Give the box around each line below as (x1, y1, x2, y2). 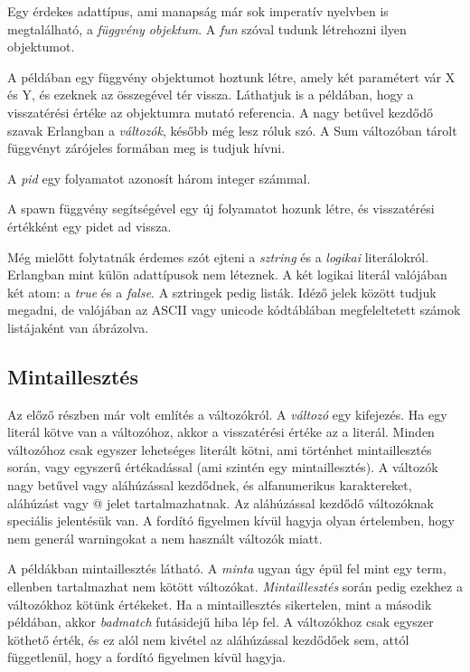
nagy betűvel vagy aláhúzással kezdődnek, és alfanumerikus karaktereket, (7, 476, 412, 495)
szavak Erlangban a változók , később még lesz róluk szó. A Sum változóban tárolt (7, 120, 457, 139)
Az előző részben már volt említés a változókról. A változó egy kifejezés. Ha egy (7, 404, 447, 423)
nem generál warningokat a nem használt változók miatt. (7, 528, 323, 547)
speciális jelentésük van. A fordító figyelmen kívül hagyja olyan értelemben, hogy (7, 511, 455, 530)
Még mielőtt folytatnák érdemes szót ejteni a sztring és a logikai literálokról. (7, 247, 429, 266)
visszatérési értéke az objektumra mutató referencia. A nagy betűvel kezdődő (7, 102, 433, 121)
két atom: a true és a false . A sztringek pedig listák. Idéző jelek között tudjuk (7, 282, 437, 301)
